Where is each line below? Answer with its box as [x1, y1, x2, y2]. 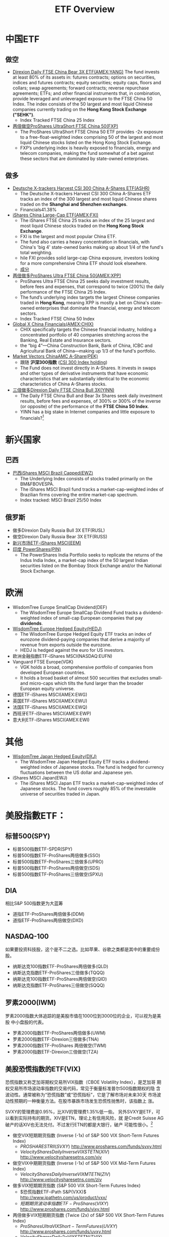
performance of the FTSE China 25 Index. [20, 289, 107, 295]
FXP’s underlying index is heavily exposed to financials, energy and [20, 145, 160, 151]
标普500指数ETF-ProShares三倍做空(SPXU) [12, 871, 103, 877]
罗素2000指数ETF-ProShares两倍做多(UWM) [12, 1030, 106, 1036]
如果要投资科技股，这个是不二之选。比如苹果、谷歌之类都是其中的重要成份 [5, 946, 160, 952]
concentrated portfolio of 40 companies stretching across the [20, 331, 149, 338]
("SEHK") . [12, 112, 35, 118]
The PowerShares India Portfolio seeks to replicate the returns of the [20, 552, 163, 558]
